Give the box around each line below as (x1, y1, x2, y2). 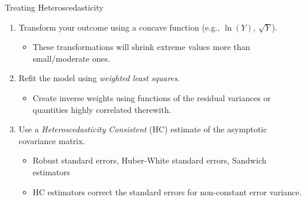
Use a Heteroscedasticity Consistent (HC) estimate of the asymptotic (18, 123, 267, 135)
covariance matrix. (18, 134, 85, 146)
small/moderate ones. (32, 52, 110, 64)
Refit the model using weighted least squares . (18, 72, 180, 84)
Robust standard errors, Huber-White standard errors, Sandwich (32, 154, 266, 166)
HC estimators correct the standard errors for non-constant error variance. (32, 185, 302, 198)
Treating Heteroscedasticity (5, 1, 104, 13)
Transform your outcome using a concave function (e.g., (18, 21, 220, 33)
